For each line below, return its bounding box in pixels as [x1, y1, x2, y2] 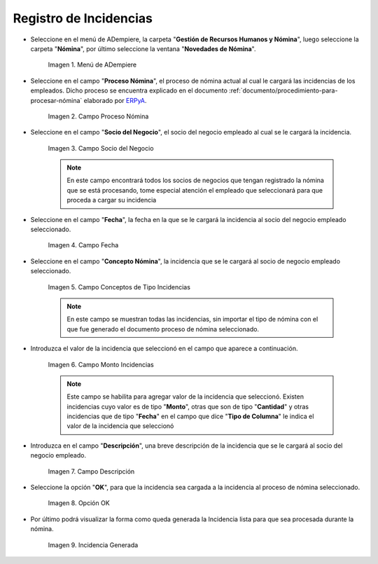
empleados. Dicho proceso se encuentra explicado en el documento [30, 86, 227, 95]
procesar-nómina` [30, 96, 83, 104]
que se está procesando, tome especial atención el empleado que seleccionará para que [66, 186, 323, 194]
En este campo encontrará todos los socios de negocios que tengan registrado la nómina [66, 176, 325, 185]
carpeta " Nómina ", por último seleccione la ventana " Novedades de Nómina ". [30, 44, 256, 53]
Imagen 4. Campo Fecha [48, 241, 119, 249]
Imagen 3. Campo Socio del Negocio [48, 144, 154, 152]
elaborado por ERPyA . [83, 96, 147, 104]
